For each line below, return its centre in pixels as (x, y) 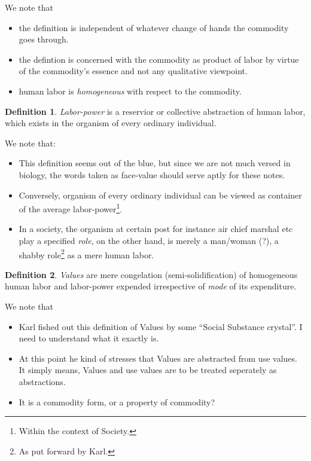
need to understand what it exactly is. (89, 338)
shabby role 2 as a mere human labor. (86, 254)
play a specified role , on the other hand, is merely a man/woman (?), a (149, 240)
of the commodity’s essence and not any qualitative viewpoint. (133, 71)
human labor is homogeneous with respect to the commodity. (130, 91)
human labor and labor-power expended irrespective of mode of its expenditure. (151, 286)
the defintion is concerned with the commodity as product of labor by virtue (159, 59)
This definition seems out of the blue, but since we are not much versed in (155, 163)
